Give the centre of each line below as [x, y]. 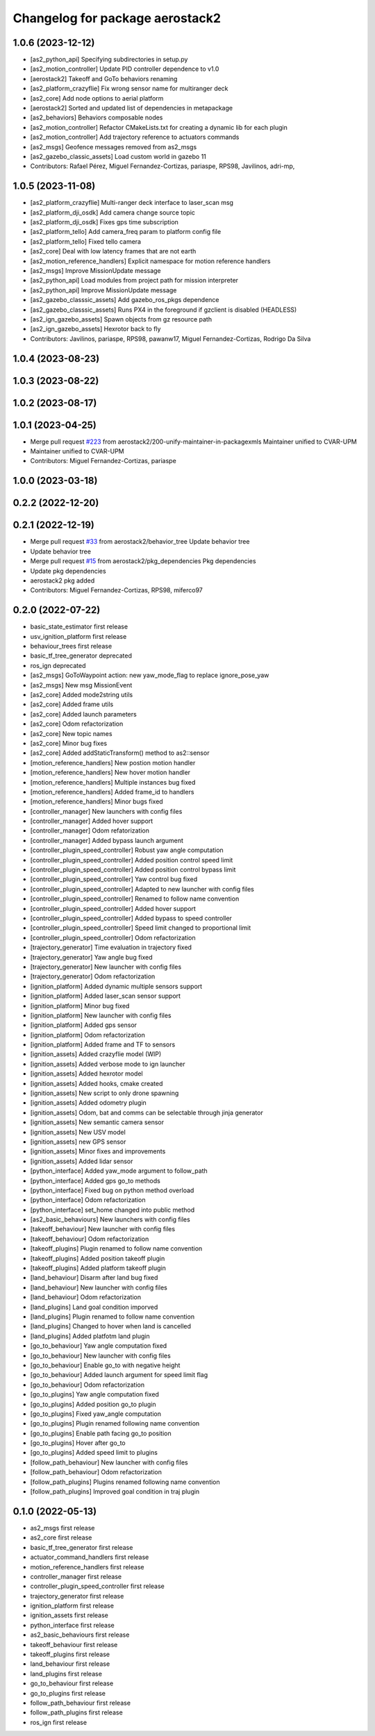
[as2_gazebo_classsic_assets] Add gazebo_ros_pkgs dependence [125, 300]
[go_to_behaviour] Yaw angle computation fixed [99, 1346]
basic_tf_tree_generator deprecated [81, 656]
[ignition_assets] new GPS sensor [78, 1142]
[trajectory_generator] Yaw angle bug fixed [91, 957]
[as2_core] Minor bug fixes [69, 743]
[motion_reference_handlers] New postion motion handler [113, 762]
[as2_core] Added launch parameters [83, 714]
